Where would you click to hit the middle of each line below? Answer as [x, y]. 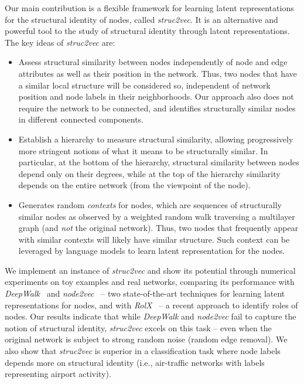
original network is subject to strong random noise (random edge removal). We [146, 339]
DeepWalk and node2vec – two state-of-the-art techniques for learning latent [145, 293]
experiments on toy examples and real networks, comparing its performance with [150, 282]
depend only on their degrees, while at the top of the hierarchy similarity [149, 173]
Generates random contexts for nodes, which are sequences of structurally [150, 204]
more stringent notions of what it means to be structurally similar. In [143, 150]
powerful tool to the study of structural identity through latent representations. [147, 31]
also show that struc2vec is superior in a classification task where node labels [143, 351]
